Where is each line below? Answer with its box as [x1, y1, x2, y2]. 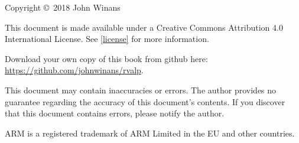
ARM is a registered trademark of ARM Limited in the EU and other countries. [5, 126, 295, 139]
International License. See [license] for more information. [5, 32, 209, 45]
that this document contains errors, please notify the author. [5, 107, 225, 119]
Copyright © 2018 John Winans [5, 1, 121, 13]
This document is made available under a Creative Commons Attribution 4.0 [5, 21, 283, 33]
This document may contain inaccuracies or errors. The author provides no [5, 83, 277, 96]
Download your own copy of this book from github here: [5, 52, 208, 64]
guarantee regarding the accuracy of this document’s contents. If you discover [5, 95, 285, 108]
